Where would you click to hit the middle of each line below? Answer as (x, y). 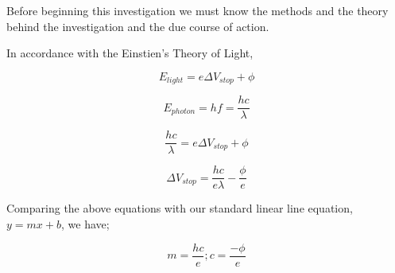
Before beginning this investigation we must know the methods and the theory (197, 10)
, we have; (85, 224)
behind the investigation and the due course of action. (138, 26)
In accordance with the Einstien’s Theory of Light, (130, 53)
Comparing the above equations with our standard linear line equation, (180, 208)
